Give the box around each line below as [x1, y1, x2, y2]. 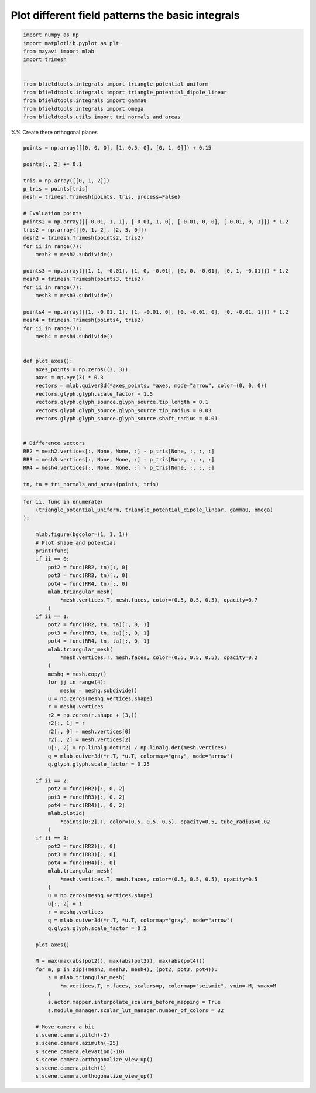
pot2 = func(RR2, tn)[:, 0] [47, 564, 129, 571]
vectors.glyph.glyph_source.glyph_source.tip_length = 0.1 [35, 399, 209, 406]
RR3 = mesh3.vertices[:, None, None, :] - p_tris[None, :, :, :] [23, 456, 215, 463]
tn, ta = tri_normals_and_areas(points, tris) [23, 481, 159, 488]
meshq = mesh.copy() [47, 670, 107, 677]
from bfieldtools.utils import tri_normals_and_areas [23, 114, 181, 120]
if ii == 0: [35, 556, 70, 562]
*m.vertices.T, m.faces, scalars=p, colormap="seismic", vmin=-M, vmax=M [60, 982, 276, 989]
